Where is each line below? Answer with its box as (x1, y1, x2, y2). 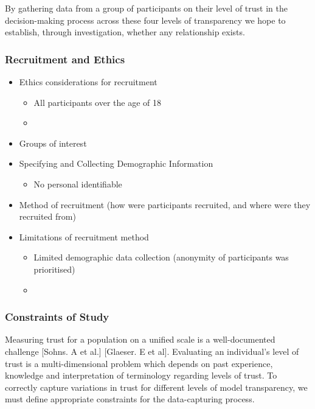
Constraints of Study (5, 309, 109, 324)
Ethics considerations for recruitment (19, 75, 157, 88)
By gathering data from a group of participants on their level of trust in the (5, 2, 288, 14)
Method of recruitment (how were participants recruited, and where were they (19, 198, 311, 211)
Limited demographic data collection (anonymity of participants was (33, 251, 289, 264)
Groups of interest (19, 136, 87, 149)
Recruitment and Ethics (5, 51, 125, 66)
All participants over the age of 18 (33, 96, 161, 108)
